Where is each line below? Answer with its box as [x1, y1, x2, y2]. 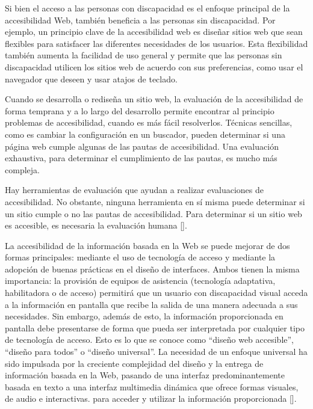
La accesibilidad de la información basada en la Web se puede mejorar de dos [5, 239, 290, 251]
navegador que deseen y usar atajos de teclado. [5, 72, 178, 85]
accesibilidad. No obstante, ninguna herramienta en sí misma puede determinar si [5, 195, 305, 208]
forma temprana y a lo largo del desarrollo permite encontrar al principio [5, 104, 274, 117]
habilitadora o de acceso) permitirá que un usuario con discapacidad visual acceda [5, 286, 308, 299]
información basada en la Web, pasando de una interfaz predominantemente [5, 369, 285, 381]
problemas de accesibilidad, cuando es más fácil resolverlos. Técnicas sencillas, [5, 116, 293, 129]
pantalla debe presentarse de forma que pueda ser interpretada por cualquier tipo [5, 321, 305, 334]
